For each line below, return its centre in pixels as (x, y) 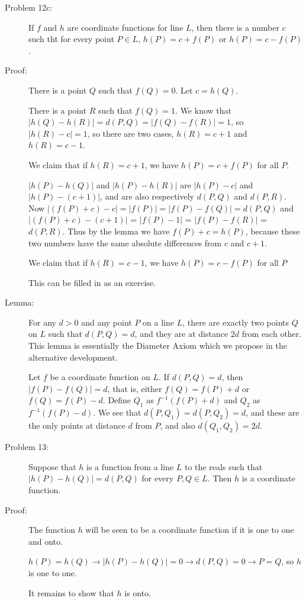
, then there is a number (235, 27)
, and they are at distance (181, 334)
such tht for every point (71, 39)
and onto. (46, 541)
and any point (107, 322)
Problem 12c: (29, 7)
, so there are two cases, (131, 133)
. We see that (117, 412)
